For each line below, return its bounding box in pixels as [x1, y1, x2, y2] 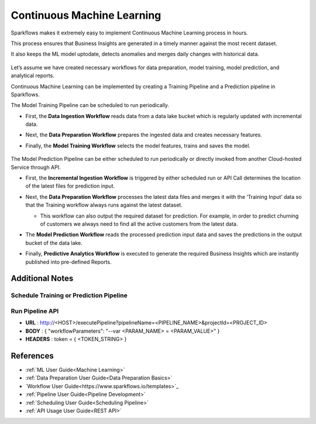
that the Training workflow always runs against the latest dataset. [25, 202, 183, 209]
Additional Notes [11, 274, 74, 284]
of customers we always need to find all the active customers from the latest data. [40, 220, 238, 227]
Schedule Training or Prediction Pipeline [11, 291, 128, 299]
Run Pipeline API [11, 307, 59, 315]
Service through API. [11, 164, 61, 171]
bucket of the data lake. [25, 239, 83, 246]
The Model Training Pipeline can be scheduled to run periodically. [11, 102, 170, 109]
